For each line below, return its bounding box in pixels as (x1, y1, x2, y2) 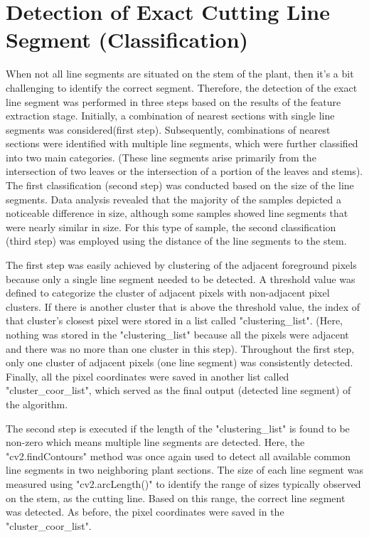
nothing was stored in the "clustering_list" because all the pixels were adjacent (6, 327, 349, 341)
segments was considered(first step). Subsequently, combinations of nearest (6, 122, 331, 137)
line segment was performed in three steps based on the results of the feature (6, 94, 341, 109)
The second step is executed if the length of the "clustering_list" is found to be (6, 420, 350, 435)
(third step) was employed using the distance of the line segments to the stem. (6, 233, 347, 248)
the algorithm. (6, 396, 68, 411)
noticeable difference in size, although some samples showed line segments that (6, 206, 348, 220)
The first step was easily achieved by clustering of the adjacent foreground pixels (6, 257, 357, 272)
